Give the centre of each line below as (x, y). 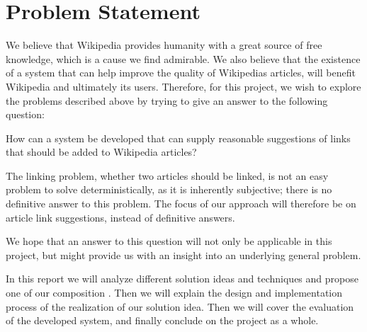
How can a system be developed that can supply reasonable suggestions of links (178, 138)
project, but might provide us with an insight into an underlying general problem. (183, 254)
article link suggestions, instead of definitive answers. (120, 217)
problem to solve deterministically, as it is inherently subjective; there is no (169, 189)
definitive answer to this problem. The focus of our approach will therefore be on (181, 204)
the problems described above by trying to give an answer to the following (167, 100)
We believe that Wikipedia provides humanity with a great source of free (164, 45)
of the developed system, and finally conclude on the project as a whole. (162, 320)
